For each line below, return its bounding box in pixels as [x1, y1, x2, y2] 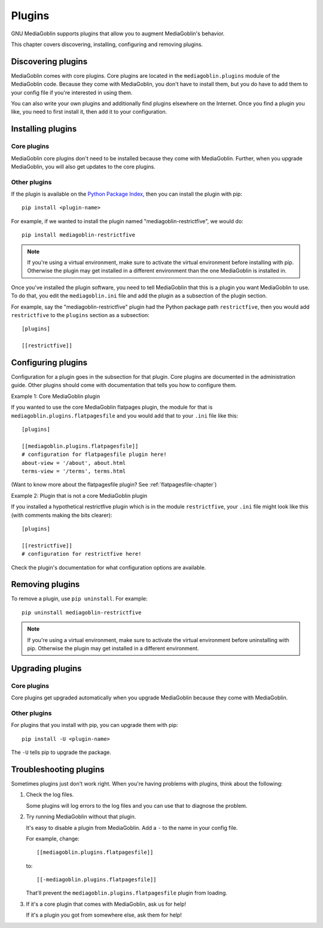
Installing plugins [11, 124, 77, 134]
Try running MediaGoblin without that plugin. [26, 813, 136, 820]
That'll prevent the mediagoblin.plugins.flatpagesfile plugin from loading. [26, 889, 227, 897]
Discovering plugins [11, 56, 88, 66]
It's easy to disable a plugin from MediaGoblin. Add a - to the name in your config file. [26, 824, 238, 831]
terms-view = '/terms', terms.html [22, 467, 126, 474]
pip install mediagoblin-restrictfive [22, 232, 136, 239]
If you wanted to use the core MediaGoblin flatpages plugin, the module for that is [11, 404, 213, 411]
